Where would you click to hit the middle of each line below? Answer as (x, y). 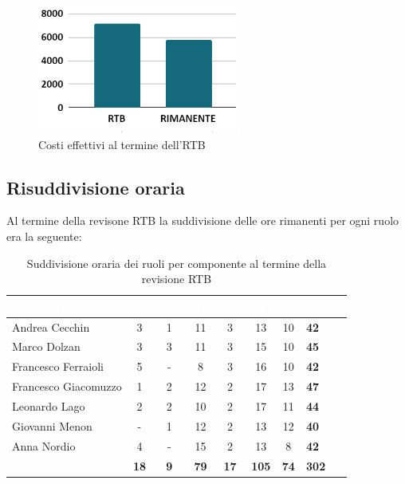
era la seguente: (44, 236)
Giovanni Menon (52, 425)
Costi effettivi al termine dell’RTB (122, 144)
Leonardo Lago (49, 405)
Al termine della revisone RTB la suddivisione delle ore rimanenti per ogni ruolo (203, 220)
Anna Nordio (44, 445)
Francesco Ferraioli (58, 366)
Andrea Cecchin (51, 327)
